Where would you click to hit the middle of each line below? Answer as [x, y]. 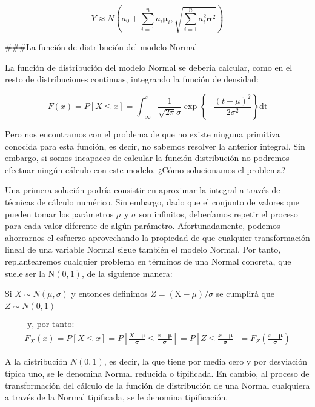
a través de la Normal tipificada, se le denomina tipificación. [117, 397]
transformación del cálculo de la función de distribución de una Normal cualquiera [157, 385]
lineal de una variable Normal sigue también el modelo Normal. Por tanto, [143, 249]
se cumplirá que [245, 293]
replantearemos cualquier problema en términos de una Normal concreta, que [148, 261]
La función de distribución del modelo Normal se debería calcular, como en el [149, 67]
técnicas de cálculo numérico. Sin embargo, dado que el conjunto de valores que [152, 202]
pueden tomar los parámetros [59, 213]
